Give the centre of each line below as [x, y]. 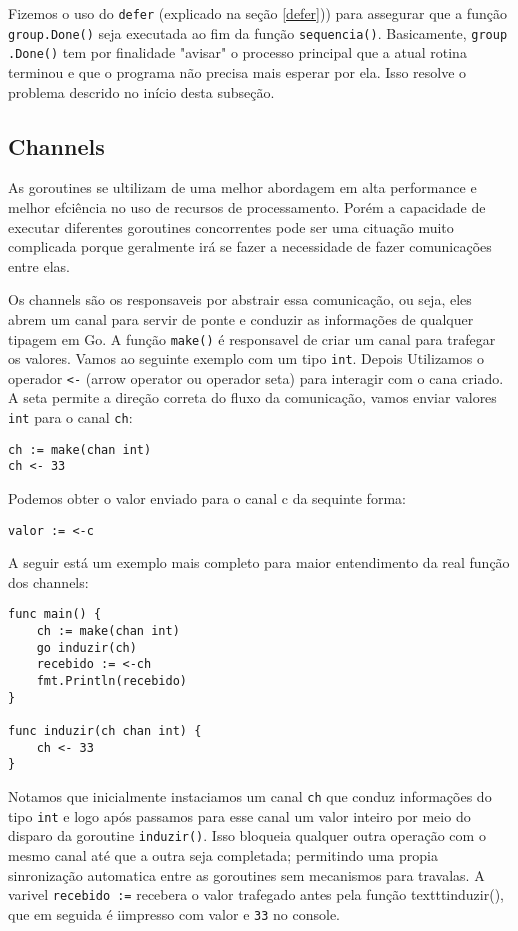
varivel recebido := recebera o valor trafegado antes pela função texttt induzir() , [256, 894]
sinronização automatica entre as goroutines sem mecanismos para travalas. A [246, 874]
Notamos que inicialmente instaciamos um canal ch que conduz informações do [250, 796]
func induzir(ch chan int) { [105, 731]
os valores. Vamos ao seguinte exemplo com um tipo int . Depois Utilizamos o [246, 358]
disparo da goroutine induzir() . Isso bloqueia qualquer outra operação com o [247, 835]
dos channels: [48, 581]
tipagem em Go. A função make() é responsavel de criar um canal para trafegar [252, 338]
